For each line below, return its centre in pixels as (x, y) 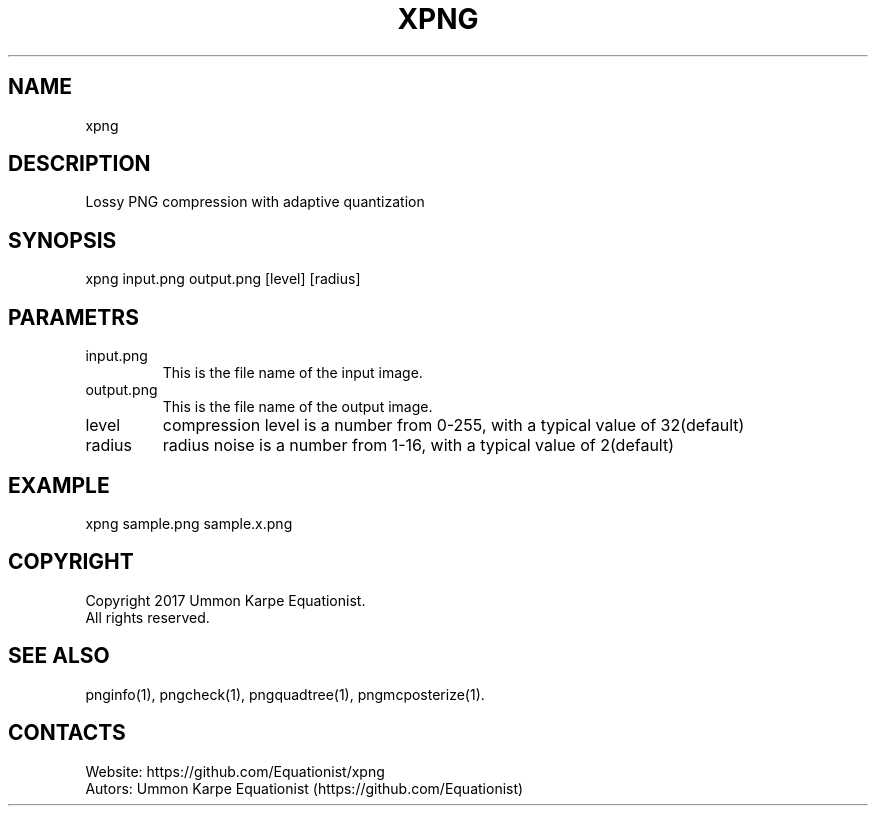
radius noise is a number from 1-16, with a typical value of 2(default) (418, 445)
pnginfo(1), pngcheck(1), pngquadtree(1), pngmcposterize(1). (285, 694)
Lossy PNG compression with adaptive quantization (255, 202)
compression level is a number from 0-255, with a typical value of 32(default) (453, 425)
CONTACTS (67, 733)
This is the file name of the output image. (297, 407)
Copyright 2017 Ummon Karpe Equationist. (225, 600)
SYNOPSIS (62, 240)
